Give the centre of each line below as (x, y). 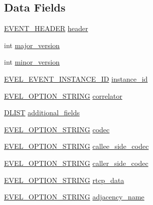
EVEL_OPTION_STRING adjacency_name (74, 197)
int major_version (32, 45)
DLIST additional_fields (42, 113)
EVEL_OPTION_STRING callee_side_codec (76, 146)
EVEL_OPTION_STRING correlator (63, 95)
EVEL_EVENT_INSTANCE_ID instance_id (76, 78)
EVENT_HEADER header (46, 28)
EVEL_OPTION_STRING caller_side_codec (76, 163)
